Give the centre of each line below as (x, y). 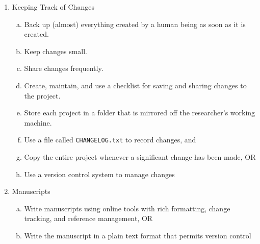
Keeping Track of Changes (53, 7)
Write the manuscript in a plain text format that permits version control (138, 235)
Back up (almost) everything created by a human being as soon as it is (135, 24)
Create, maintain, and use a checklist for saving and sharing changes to (135, 85)
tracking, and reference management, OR (88, 218)
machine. (38, 122)
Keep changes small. (56, 51)
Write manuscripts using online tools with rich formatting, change (127, 208)
